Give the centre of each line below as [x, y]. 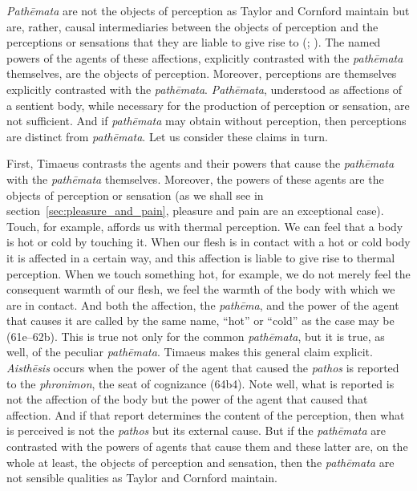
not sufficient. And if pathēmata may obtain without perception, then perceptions [206, 121]
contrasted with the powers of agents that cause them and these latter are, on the [207, 446]
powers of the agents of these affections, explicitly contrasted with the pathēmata [205, 57]
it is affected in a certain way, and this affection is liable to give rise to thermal [201, 257]
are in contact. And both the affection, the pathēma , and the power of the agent [203, 304]
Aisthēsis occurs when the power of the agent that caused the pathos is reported [203, 368]
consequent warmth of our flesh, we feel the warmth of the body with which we [201, 289]
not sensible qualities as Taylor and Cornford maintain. [142, 478]
